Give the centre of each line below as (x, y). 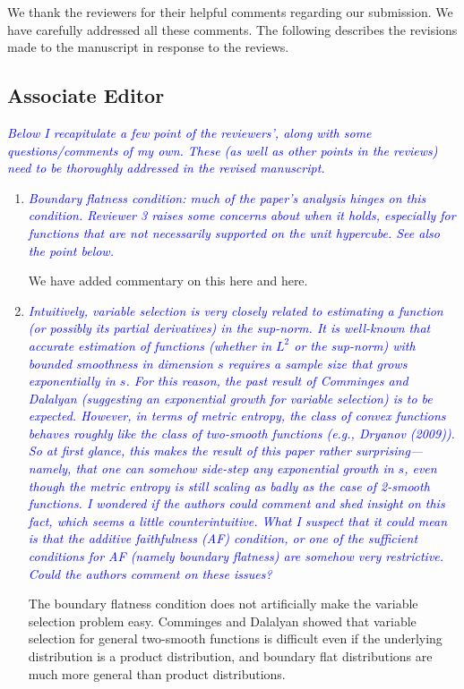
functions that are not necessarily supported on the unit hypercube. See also (234, 232)
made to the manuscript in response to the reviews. (148, 47)
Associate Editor (86, 95)
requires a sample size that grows (318, 363)
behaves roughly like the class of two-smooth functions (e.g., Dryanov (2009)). (241, 433)
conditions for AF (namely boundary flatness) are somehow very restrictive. (236, 556)
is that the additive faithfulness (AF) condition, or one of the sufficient (223, 538)
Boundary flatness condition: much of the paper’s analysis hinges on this (227, 197)
